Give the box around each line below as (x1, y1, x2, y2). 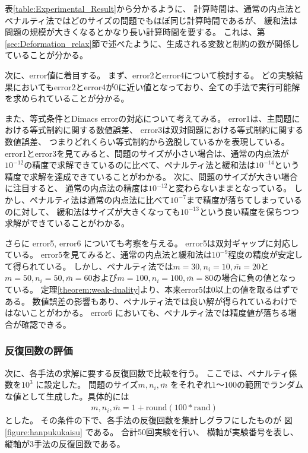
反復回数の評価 (5, 343, 73, 358)
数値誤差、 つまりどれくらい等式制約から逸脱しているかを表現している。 (5, 135, 290, 147)
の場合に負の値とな (213, 271, 288, 284)
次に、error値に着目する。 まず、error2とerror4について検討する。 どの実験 (5, 68, 295, 81)
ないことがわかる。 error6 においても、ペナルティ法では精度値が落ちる (12, 306, 288, 319)
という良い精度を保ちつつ (199, 205, 299, 217)
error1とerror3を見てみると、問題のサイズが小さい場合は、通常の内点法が (5, 147, 289, 159)
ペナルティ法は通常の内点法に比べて (29, 193, 170, 205)
